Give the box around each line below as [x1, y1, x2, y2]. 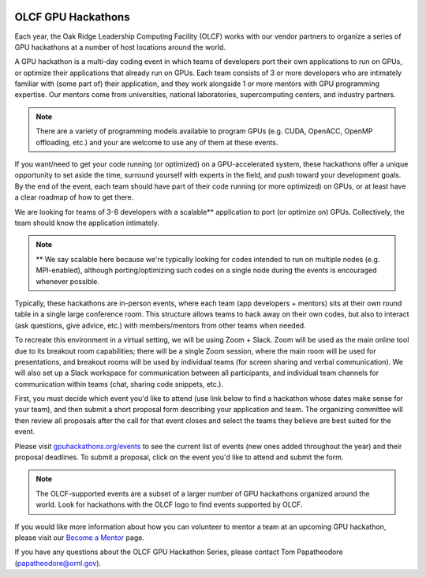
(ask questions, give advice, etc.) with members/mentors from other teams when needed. [14, 320, 307, 330]
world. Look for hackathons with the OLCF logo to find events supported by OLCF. [35, 500, 303, 509]
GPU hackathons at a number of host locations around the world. [14, 42, 226, 51]
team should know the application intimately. [14, 218, 159, 227]
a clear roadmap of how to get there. [14, 193, 134, 202]
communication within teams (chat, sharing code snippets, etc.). [14, 379, 224, 388]
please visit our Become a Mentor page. [14, 533, 145, 542]
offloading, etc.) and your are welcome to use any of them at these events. [35, 137, 278, 147]
